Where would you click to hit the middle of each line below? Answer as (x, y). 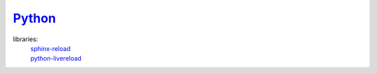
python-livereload (56, 59)
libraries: (25, 39)
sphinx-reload (51, 48)
